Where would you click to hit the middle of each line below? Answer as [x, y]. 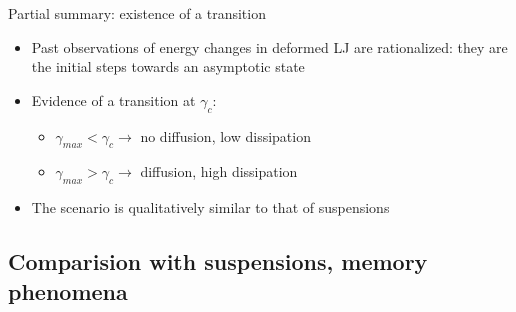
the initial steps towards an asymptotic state [168, 66]
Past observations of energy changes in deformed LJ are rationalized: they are [269, 46]
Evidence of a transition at [113, 99]
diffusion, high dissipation [219, 171]
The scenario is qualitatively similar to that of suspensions [210, 207]
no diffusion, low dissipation [225, 135]
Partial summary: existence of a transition [137, 13]
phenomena [68, 290]
